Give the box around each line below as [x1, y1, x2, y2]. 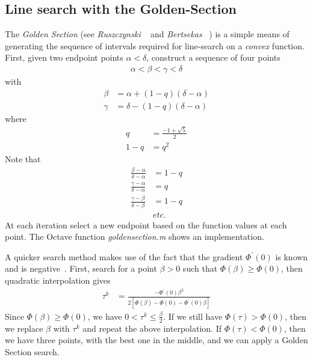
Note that [5, 152, 41, 165]
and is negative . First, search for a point [5, 262, 157, 275]
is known [275, 250, 308, 263]
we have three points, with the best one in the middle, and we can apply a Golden [5, 334, 308, 346]
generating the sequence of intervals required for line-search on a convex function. [5, 39, 305, 52]
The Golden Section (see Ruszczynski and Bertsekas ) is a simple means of [5, 28, 290, 40]
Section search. [5, 345, 60, 358]
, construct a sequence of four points [146, 51, 280, 64]
